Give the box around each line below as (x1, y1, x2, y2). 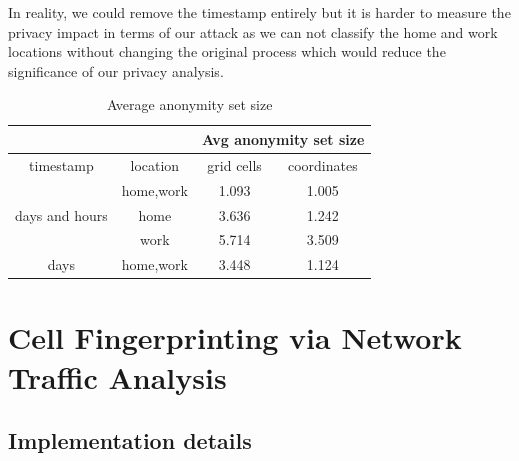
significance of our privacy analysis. (8, 60, 224, 81)
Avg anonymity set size (201, 128, 365, 149)
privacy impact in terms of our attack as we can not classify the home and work (8, 21, 498, 42)
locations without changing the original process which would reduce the (8, 41, 446, 62)
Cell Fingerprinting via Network (8, 317, 462, 358)
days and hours (15, 204, 108, 225)
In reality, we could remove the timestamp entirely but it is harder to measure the (8, 2, 511, 22)
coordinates (287, 154, 358, 175)
